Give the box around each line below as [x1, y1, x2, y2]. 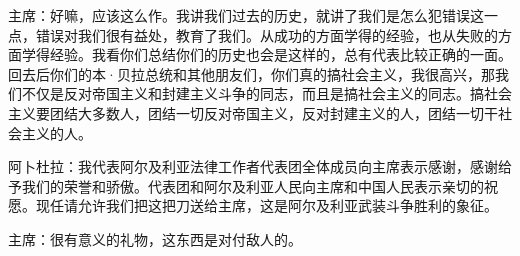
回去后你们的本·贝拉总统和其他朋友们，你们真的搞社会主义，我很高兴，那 [8, 63, 495, 84]
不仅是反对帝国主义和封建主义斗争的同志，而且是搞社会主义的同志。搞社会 [21, 83, 512, 104]
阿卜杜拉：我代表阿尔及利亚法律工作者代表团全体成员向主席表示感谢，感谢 [8, 156, 498, 177]
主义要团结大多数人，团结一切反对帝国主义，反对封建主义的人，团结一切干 [8, 102, 498, 123]
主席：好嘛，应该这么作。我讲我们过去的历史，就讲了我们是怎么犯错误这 [8, 5, 484, 25]
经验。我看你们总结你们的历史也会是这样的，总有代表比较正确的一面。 [49, 44, 512, 65]
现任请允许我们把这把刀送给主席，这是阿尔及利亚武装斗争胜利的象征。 [35, 195, 498, 216]
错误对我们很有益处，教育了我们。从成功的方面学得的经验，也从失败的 [35, 24, 498, 45]
